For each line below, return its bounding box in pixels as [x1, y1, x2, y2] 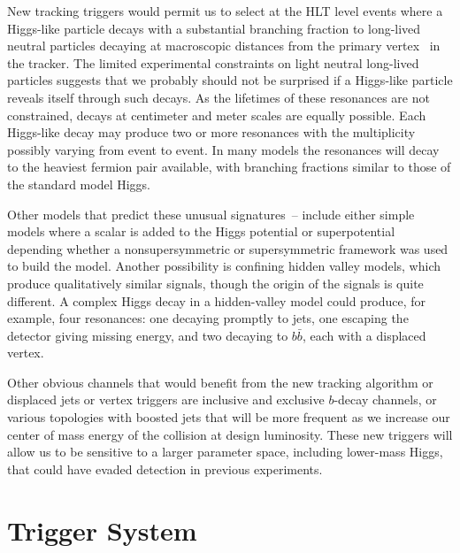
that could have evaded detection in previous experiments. [7, 459, 323, 478]
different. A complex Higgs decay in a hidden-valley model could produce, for [7, 291, 426, 310]
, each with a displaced [302, 326, 426, 344]
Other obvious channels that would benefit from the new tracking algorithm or [7, 373, 433, 391]
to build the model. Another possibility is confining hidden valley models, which [7, 257, 441, 275]
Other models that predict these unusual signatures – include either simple [7, 204, 415, 223]
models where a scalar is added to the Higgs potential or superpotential [7, 222, 395, 241]
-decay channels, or [333, 390, 437, 409]
